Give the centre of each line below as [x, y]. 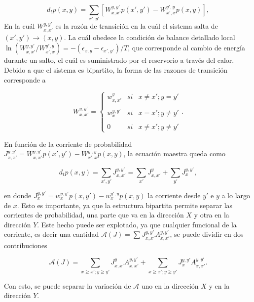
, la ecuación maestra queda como [174, 153]
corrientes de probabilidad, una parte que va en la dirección [94, 215]
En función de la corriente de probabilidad [68, 144]
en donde [18, 195]
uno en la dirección [170, 285]
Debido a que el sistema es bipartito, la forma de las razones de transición [116, 69]
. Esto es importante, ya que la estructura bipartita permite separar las [125, 205]
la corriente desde [174, 195]
